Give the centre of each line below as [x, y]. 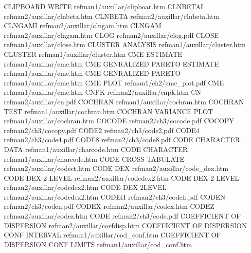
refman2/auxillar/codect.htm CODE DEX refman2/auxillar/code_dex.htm [116, 168]
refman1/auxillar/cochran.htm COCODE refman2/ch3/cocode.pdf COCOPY [119, 121]
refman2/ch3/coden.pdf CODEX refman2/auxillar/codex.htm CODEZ [109, 206]
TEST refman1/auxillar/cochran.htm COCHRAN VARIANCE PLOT [108, 111]
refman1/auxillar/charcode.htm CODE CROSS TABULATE [94, 159]
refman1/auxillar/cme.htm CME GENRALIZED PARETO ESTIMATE [111, 63]
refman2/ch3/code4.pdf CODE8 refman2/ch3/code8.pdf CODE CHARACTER [122, 140]
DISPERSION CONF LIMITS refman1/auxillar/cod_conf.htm [98, 244]
